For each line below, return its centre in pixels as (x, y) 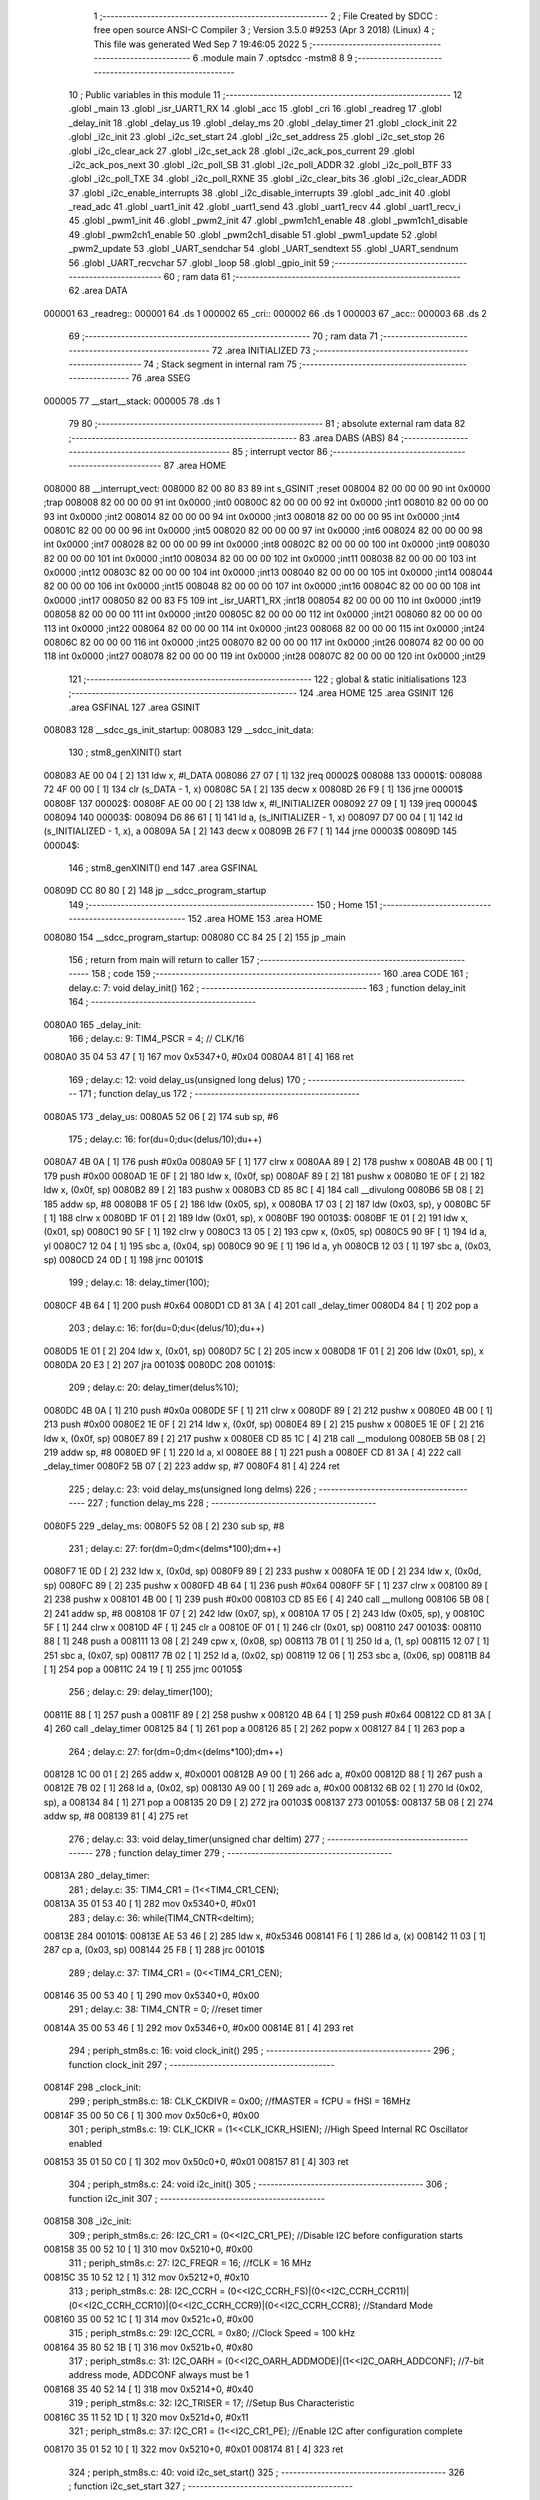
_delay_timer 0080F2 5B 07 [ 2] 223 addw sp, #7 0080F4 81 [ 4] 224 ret (191, 1466)
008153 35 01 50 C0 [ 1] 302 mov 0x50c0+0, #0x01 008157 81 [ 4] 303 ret (196, 2161)
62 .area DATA (98, 291)
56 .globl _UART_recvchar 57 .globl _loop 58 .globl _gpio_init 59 (199, 262)
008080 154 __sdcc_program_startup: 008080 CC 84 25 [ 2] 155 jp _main (195, 937)
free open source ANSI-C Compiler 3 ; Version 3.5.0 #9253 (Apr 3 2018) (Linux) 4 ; (264, 30)
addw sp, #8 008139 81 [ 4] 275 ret (116, 1816)
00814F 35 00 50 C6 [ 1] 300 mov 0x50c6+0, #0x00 (151, 2115)
